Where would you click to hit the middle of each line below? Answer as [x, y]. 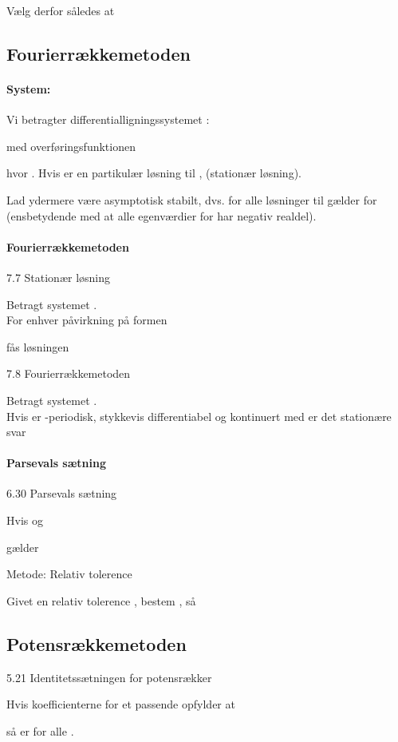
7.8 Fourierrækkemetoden [69, 373]
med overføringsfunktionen [71, 146]
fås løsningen [38, 346]
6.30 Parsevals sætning [62, 493]
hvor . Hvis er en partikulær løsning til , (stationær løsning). [154, 173]
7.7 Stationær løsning [59, 277]
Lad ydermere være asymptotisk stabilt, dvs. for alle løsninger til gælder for [192, 199]
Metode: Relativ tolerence [69, 574]
